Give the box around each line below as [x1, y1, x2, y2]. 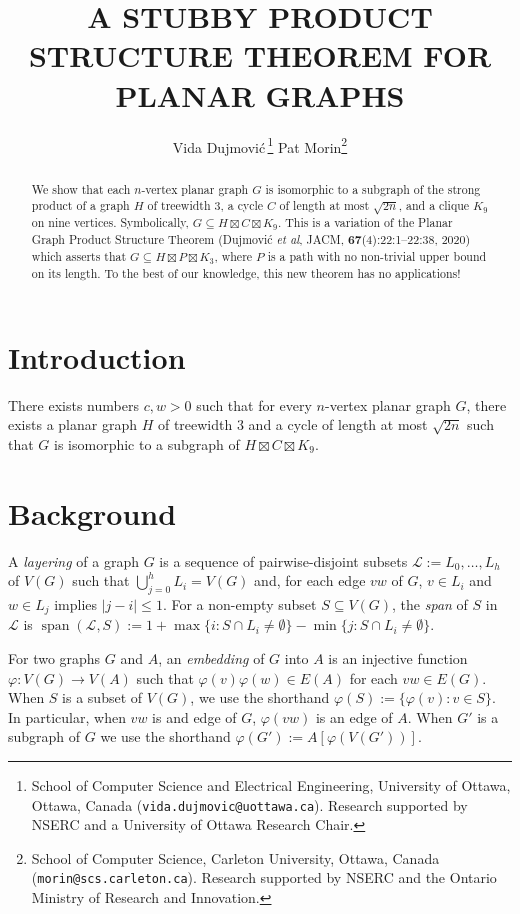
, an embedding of [158, 648, 265, 669]
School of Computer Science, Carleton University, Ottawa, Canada [31, 847, 440, 868]
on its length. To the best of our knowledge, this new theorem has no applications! [31, 265, 461, 282]
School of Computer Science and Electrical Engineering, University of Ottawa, [31, 775, 511, 796]
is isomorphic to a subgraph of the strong [265, 180, 481, 197]
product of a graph [31, 197, 130, 214]
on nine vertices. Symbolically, [31, 214, 189, 231]
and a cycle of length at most [248, 414, 428, 435]
